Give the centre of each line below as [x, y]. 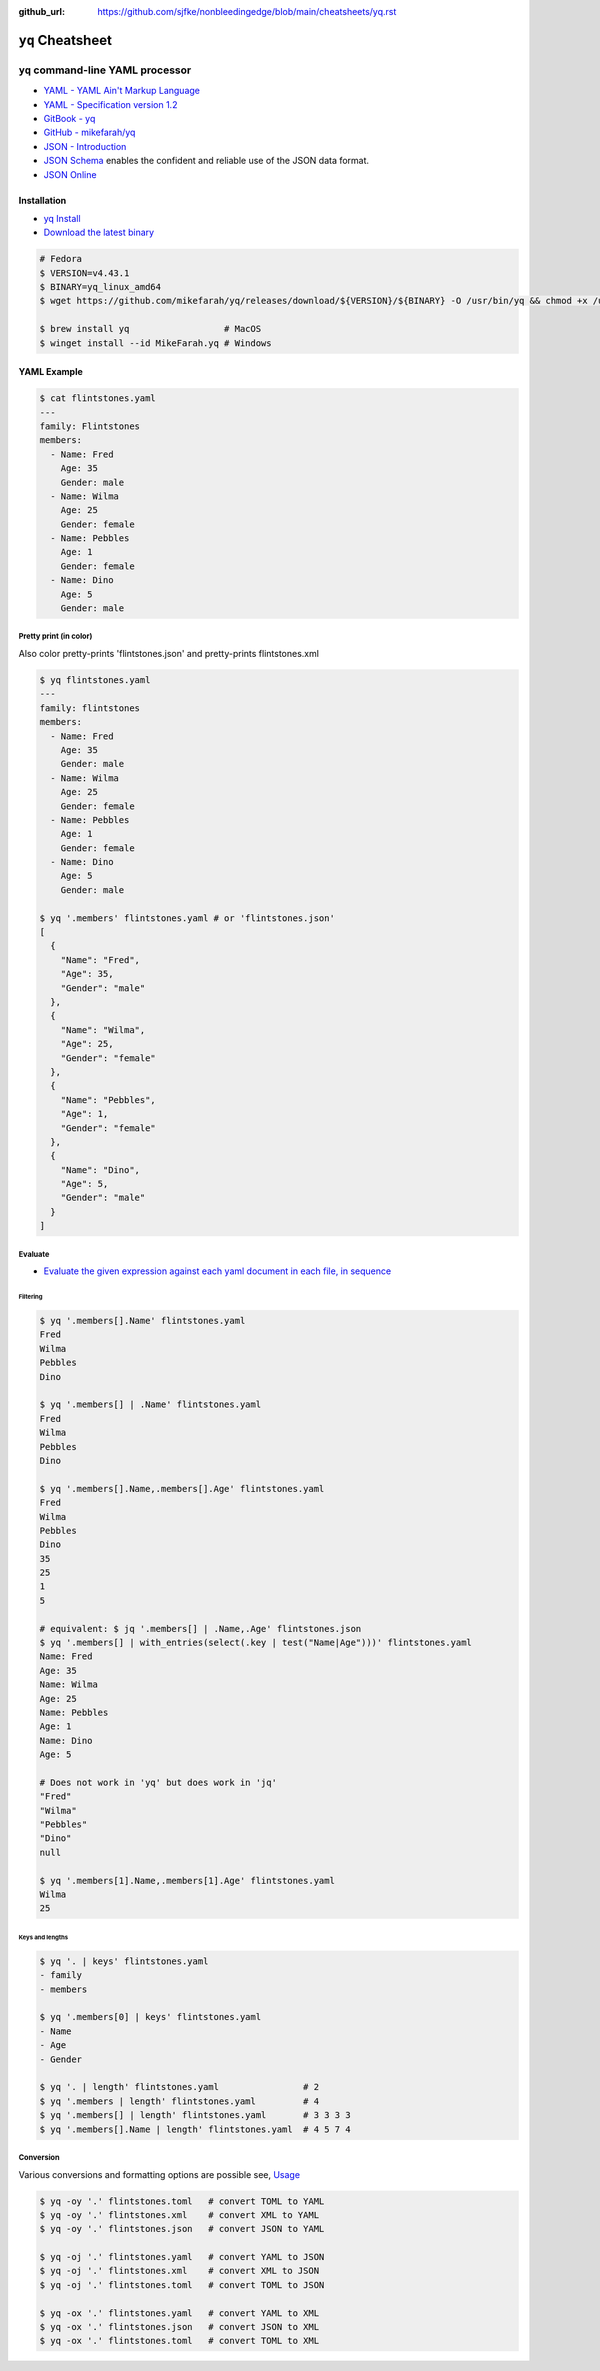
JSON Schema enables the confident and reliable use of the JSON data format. [206, 161]
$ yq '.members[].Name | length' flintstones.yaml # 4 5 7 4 [195, 2129]
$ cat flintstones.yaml [98, 398]
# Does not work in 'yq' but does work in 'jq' [158, 1782]
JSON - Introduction [85, 146]
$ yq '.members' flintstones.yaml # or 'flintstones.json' [187, 918]
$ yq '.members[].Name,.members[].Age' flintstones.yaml [182, 1488]
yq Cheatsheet [65, 40]
